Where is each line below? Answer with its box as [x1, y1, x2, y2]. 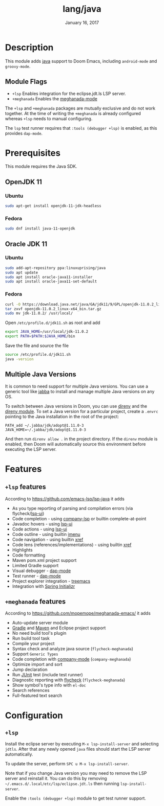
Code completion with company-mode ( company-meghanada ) [12, 656, 131, 662]
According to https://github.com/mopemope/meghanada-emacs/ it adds [5, 610, 151, 616]
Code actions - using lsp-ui [12, 526, 67, 532]
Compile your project [12, 641, 55, 646]
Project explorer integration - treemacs [12, 578, 90, 584]
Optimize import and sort [12, 662, 62, 668]
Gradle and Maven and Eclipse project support [12, 625, 106, 631]
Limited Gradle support [12, 562, 59, 568]
